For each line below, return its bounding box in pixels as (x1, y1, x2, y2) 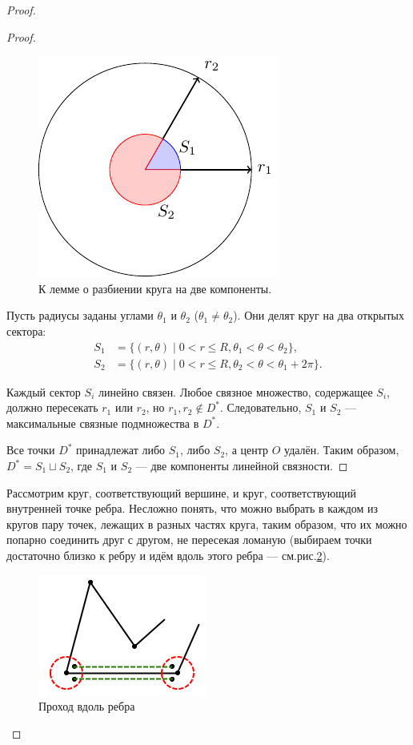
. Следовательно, (219, 399, 302, 416)
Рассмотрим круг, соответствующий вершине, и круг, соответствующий (6, 484, 357, 501)
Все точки (6, 441, 55, 458)
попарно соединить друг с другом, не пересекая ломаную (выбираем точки (6, 531, 372, 548)
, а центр (225, 441, 269, 458)
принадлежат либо (76, 441, 166, 458)
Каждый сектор (6, 383, 81, 400)
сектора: (6, 322, 46, 339)
